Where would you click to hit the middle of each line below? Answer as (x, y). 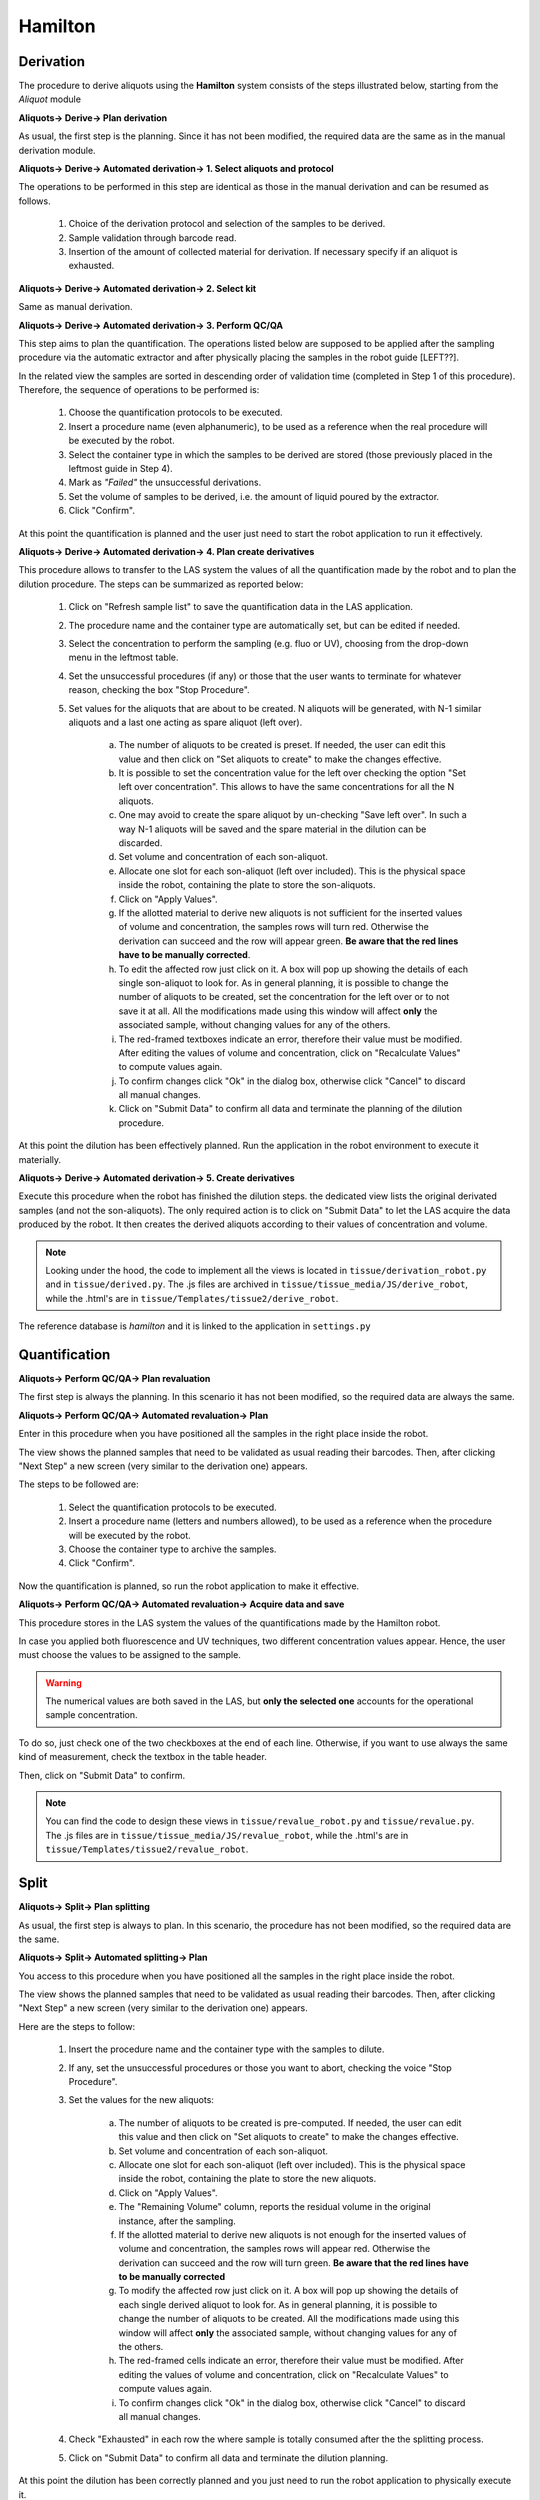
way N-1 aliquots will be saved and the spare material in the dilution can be (272, 829)
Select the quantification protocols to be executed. (172, 1507)
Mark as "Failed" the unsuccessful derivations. (165, 482)
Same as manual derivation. (76, 307)
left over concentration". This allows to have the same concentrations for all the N (286, 787)
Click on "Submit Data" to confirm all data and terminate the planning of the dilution (290, 1109)
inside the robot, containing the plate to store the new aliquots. (247, 2179)
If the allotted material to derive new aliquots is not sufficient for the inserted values (290, 912)
